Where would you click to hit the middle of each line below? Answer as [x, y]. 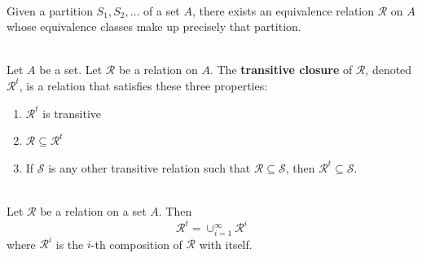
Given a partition [50, 10]
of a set [162, 10]
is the [70, 244]
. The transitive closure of [281, 70]
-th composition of [136, 244]
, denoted [389, 70]
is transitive [72, 113]
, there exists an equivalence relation [283, 10]
